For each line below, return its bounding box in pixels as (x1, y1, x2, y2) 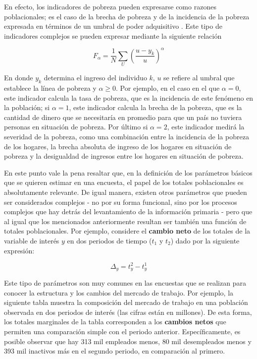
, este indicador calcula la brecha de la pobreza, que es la (69, 102, 242, 113)
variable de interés (4, 235, 59, 245)
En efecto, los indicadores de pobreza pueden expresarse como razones (4, 1, 216, 11)
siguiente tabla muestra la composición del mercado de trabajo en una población (4, 297, 248, 307)
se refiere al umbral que (163, 72, 235, 83)
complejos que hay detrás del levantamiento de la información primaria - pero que (4, 206, 253, 217)
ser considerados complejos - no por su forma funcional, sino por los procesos (4, 196, 237, 207)
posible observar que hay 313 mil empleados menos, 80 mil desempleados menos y (4, 336, 252, 346)
